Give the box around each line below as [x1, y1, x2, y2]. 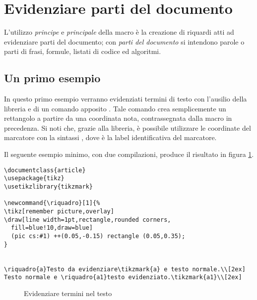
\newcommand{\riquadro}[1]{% [4, 200, 100, 207]
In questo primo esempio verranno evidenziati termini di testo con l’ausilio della [4, 94, 247, 104]
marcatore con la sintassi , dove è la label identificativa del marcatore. [4, 132, 217, 143]
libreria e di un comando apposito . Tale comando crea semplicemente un [4, 103, 226, 113]
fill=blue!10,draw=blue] [11, 224, 93, 232]
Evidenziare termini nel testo [24, 288, 112, 298]
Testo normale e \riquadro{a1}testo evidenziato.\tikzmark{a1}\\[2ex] [4, 274, 242, 281]
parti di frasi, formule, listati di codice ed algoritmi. [4, 46, 161, 56]
